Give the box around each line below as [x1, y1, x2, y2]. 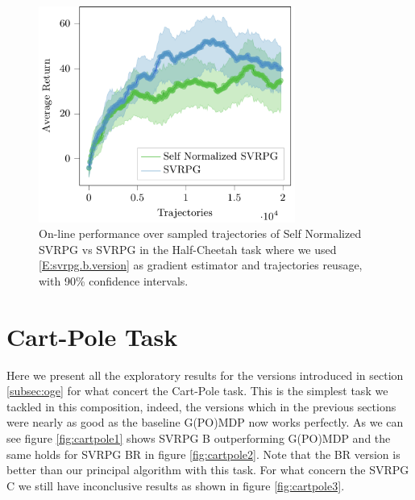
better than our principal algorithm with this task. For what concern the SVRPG [6, 461, 409, 478]
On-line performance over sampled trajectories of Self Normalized [39, 225, 362, 242]
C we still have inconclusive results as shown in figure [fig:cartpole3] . [6, 477, 345, 494]
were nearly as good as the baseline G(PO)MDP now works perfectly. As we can [6, 414, 404, 431]
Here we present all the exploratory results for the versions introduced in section [6, 366, 404, 383]
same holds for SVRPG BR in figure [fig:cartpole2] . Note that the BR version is [6, 445, 400, 462]
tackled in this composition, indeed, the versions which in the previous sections [6, 398, 396, 415]
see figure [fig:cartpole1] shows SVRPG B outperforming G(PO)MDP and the [6, 430, 391, 446]
